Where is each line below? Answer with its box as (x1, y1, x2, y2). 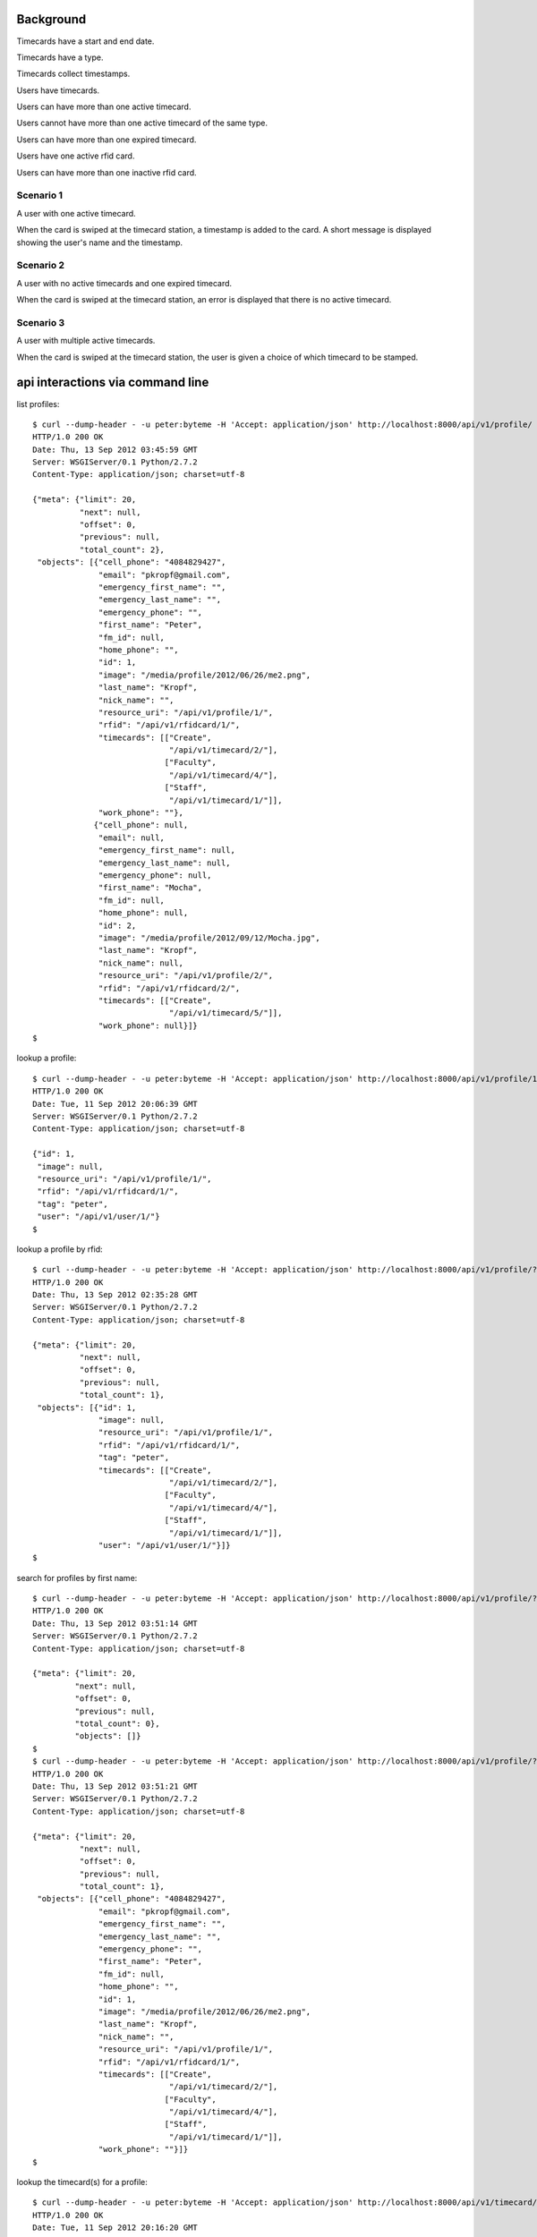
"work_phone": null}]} (98, 1020, 199, 1031)
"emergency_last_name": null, (98, 857, 232, 868)
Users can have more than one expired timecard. (16, 134, 197, 145)
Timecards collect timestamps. (16, 68, 131, 80)
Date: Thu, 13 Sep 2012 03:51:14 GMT (32, 1618, 199, 1629)
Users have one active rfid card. (16, 150, 135, 161)
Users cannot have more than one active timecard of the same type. (16, 117, 268, 129)
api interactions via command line (16, 375, 209, 390)
